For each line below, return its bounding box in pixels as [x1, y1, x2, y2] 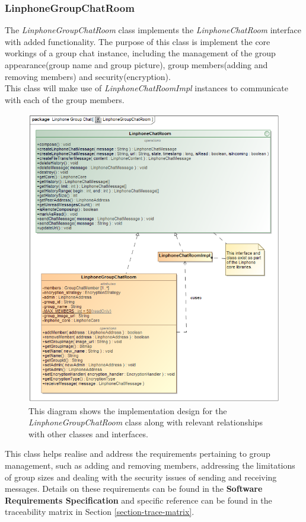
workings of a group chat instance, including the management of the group [5, 47, 276, 59]
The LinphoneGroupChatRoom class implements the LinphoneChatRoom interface [5, 24, 301, 36]
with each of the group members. [5, 93, 125, 105]
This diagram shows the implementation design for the [28, 404, 227, 417]
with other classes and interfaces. [28, 427, 148, 440]
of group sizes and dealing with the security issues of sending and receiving [5, 470, 277, 483]
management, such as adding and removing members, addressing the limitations [5, 459, 295, 471]
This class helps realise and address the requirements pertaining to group [5, 447, 270, 460]
